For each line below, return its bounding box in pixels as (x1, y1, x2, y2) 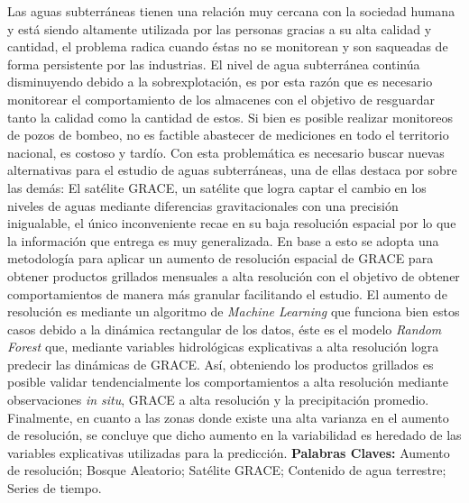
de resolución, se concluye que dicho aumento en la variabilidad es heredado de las (7, 425, 462, 444)
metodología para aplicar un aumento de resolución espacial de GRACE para (7, 249, 434, 268)
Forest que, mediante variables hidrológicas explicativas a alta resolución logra (7, 337, 439, 356)
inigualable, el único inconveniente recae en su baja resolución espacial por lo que (7, 214, 456, 233)
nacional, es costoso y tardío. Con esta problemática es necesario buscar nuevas (7, 142, 445, 161)
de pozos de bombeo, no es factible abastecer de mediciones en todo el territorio (7, 125, 449, 144)
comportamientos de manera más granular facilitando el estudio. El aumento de (7, 284, 447, 303)
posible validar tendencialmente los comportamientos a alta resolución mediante (7, 372, 448, 391)
